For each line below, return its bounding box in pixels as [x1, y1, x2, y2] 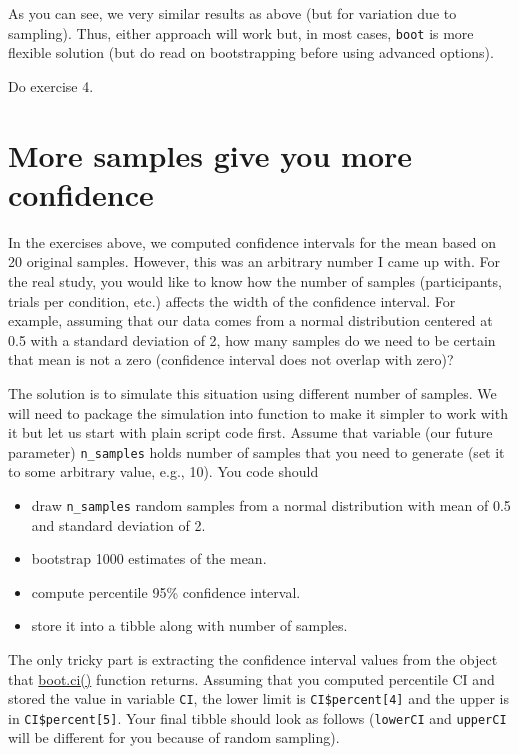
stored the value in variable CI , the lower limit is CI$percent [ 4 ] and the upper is [8, 688, 509, 709]
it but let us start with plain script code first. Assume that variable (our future [8, 422, 493, 443]
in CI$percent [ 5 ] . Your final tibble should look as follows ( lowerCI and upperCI [8, 707, 507, 728]
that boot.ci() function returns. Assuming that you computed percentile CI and [8, 668, 495, 689]
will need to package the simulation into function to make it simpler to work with [8, 402, 508, 423]
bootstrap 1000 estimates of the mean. [31, 548, 267, 569]
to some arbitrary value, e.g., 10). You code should [8, 461, 319, 482]
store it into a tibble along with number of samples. [31, 615, 348, 636]
